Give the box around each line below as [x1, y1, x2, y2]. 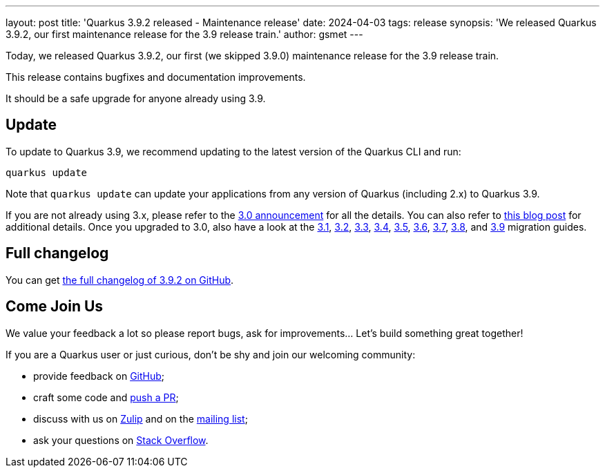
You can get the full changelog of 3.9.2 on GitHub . [6, 273, 234, 286]
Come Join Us [6, 298, 104, 316]
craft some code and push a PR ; [33, 391, 179, 403]
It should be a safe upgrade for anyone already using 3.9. [6, 93, 266, 104]
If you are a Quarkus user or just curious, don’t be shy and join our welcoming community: [6, 348, 416, 360]
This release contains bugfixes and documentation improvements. [6, 71, 306, 83]
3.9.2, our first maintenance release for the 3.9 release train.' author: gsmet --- [6, 28, 363, 40]
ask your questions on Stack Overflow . [33, 434, 209, 446]
